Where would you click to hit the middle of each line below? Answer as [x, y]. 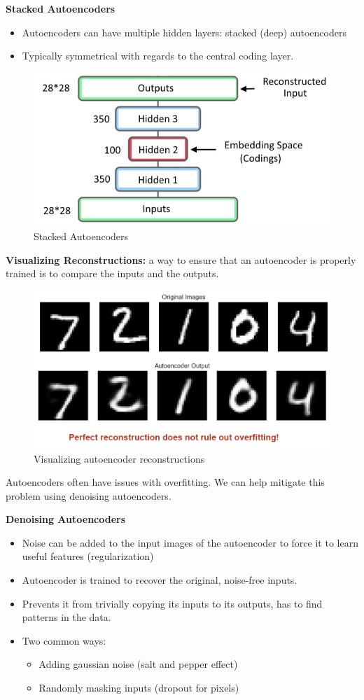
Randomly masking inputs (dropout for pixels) [139, 688]
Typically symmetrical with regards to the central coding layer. [158, 56]
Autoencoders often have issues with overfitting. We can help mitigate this [165, 482]
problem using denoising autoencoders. [89, 495]
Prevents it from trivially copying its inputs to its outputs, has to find [172, 603]
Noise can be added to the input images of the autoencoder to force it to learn [190, 542]
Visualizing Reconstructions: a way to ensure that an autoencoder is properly [181, 259]
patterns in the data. [66, 617]
